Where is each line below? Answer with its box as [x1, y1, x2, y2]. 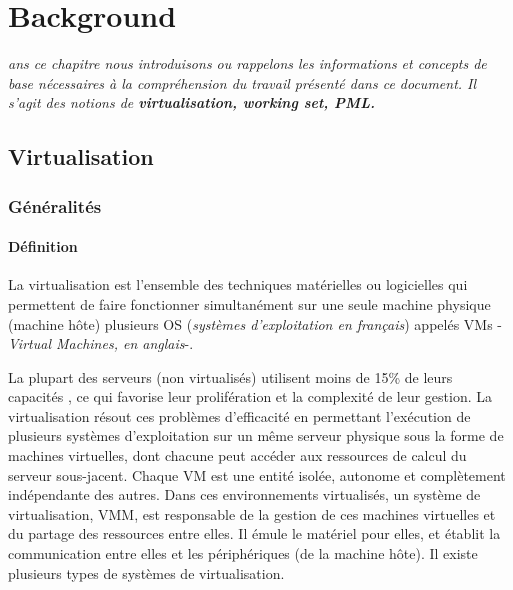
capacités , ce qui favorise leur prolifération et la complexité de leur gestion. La [8, 386, 492, 407]
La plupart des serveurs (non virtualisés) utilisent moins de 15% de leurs [8, 366, 453, 387]
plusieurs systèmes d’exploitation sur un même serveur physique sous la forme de [8, 425, 504, 446]
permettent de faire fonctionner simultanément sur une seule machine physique [8, 293, 491, 314]
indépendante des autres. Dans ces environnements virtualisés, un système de [8, 484, 481, 505]
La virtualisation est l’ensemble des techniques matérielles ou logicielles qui [8, 274, 468, 295]
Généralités [8, 193, 102, 218]
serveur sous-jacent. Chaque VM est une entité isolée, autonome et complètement [8, 464, 506, 485]
